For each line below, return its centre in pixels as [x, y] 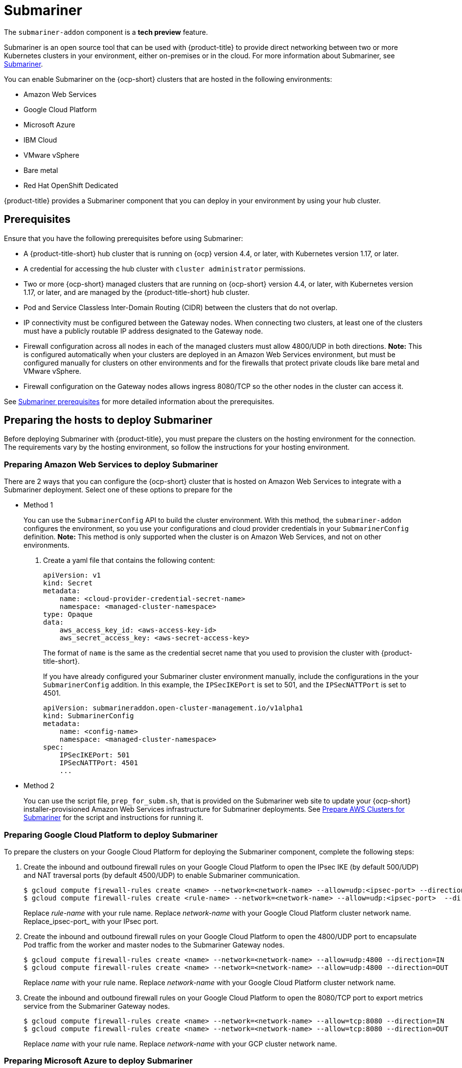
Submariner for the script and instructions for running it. [114, 818]
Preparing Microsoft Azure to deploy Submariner [98, 1061]
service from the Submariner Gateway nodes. [97, 1006]
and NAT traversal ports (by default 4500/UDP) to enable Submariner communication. [162, 875]
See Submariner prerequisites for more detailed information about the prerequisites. [139, 401]
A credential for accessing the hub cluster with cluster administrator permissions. [164, 268]
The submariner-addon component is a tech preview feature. [106, 32]
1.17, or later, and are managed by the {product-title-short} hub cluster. [137, 292]
